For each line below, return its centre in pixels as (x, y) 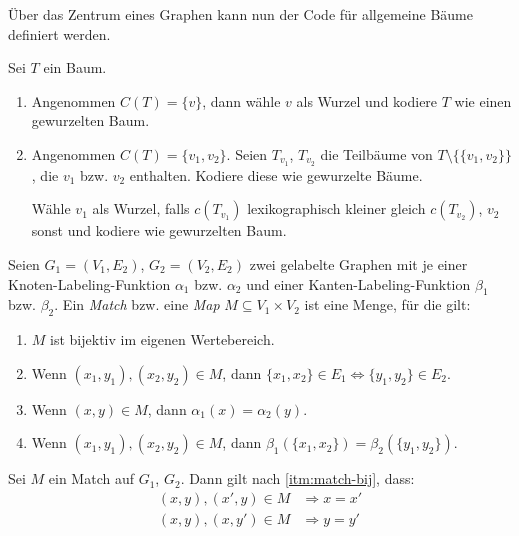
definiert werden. (59, 33)
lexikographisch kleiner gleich (336, 208)
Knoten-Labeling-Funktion (89, 283)
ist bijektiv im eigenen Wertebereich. (162, 339)
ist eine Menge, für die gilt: (387, 304)
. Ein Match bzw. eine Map (137, 304)
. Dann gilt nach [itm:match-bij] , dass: (297, 478)
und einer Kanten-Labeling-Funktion (358, 283)
